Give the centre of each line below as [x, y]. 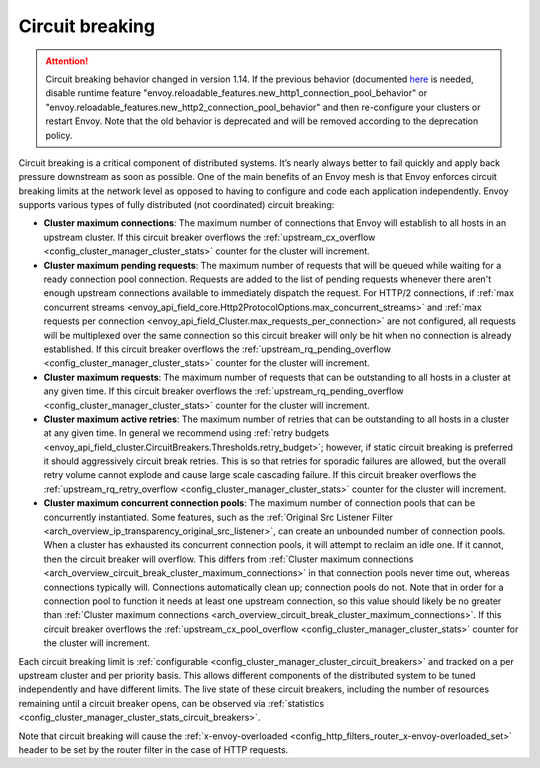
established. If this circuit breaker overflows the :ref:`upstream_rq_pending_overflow [217, 349]
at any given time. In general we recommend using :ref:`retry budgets [186, 433]
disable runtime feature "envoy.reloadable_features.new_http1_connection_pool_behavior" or [236, 93]
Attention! [67, 61]
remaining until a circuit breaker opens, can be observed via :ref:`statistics [171, 703]
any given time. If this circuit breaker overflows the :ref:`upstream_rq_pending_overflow [223, 391]
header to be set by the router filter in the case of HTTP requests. [153, 749]
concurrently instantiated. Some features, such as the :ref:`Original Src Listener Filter [218, 517]
